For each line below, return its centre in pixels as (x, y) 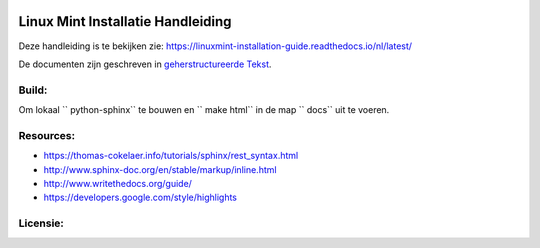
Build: (33, 90)
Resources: (46, 135)
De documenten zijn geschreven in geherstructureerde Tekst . (145, 64)
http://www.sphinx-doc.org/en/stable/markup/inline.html (160, 169)
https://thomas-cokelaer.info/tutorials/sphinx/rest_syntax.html (171, 156)
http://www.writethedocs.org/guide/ (117, 183)
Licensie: (41, 223)
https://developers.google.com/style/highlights (140, 197)
